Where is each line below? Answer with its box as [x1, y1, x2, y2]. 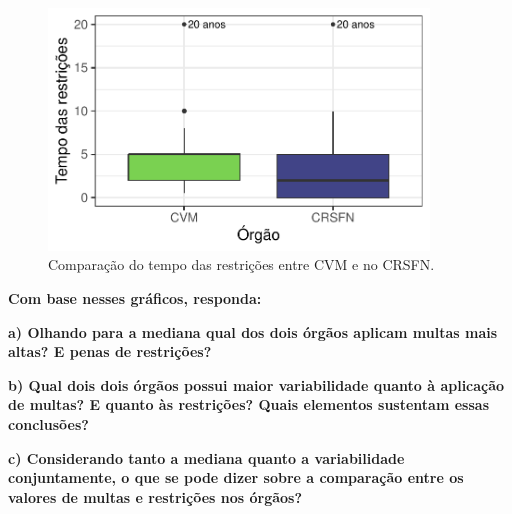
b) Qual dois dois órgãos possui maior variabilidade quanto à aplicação [8, 374, 505, 395]
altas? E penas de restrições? [8, 341, 212, 362]
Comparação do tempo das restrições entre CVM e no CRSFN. [48, 254, 435, 275]
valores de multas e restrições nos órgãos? [8, 486, 303, 507]
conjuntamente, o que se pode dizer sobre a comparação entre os [8, 467, 464, 488]
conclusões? [8, 413, 89, 434]
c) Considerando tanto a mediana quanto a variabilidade [8, 447, 405, 468]
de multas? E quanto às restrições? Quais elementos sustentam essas [8, 394, 489, 415]
